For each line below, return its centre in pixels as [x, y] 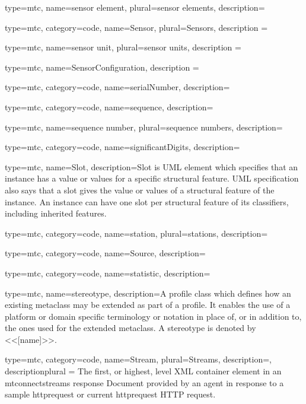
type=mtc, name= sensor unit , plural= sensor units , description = [123, 47]
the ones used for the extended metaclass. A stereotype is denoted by [130, 328]
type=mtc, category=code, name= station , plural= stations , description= [136, 233]
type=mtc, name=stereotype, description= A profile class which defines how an [148, 293]
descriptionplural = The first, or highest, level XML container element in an [143, 371]
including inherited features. [56, 213]
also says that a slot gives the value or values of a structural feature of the [140, 190]
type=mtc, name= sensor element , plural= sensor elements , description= [135, 7]
